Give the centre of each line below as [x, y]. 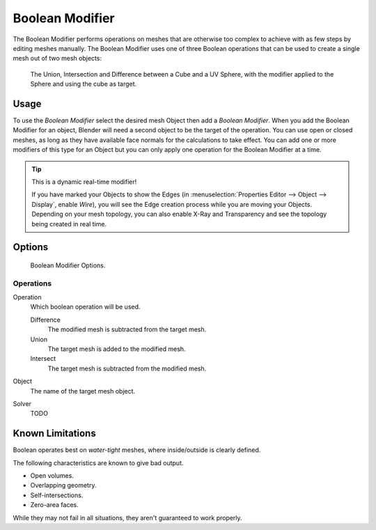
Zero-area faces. [55, 505]
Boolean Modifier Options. [68, 265]
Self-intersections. [57, 495]
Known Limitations [55, 434]
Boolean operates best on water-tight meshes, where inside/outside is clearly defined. [137, 450]
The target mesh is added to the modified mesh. [117, 349]
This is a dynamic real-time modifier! [84, 182]
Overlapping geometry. [63, 485]
